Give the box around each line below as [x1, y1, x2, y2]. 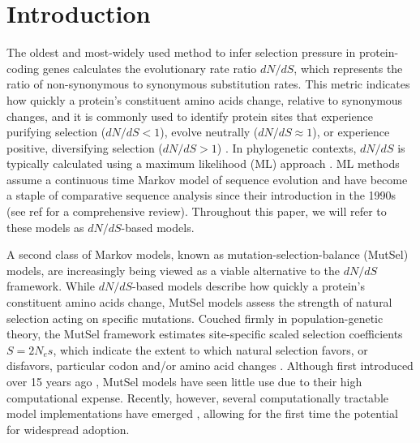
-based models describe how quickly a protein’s [132, 277, 366, 295]
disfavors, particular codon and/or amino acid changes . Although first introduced [6, 357, 414, 374]
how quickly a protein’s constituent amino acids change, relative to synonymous [6, 91, 403, 108]
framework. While [6, 277, 95, 295]
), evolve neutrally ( [160, 123, 259, 140]
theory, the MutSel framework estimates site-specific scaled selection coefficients [6, 325, 403, 342]
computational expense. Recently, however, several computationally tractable [6, 389, 389, 406]
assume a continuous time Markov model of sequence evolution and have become [6, 170, 408, 187]
